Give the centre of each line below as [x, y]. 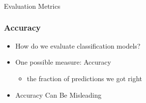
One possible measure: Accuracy [63, 62]
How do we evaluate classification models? [78, 45]
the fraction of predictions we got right [85, 78]
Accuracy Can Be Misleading [58, 94]
